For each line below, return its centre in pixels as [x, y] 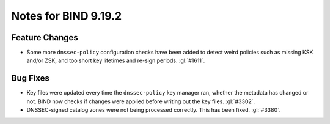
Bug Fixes [31, 78]
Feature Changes [45, 38]
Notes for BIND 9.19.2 [67, 16]
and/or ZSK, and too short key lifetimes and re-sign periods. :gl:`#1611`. [116, 60]
